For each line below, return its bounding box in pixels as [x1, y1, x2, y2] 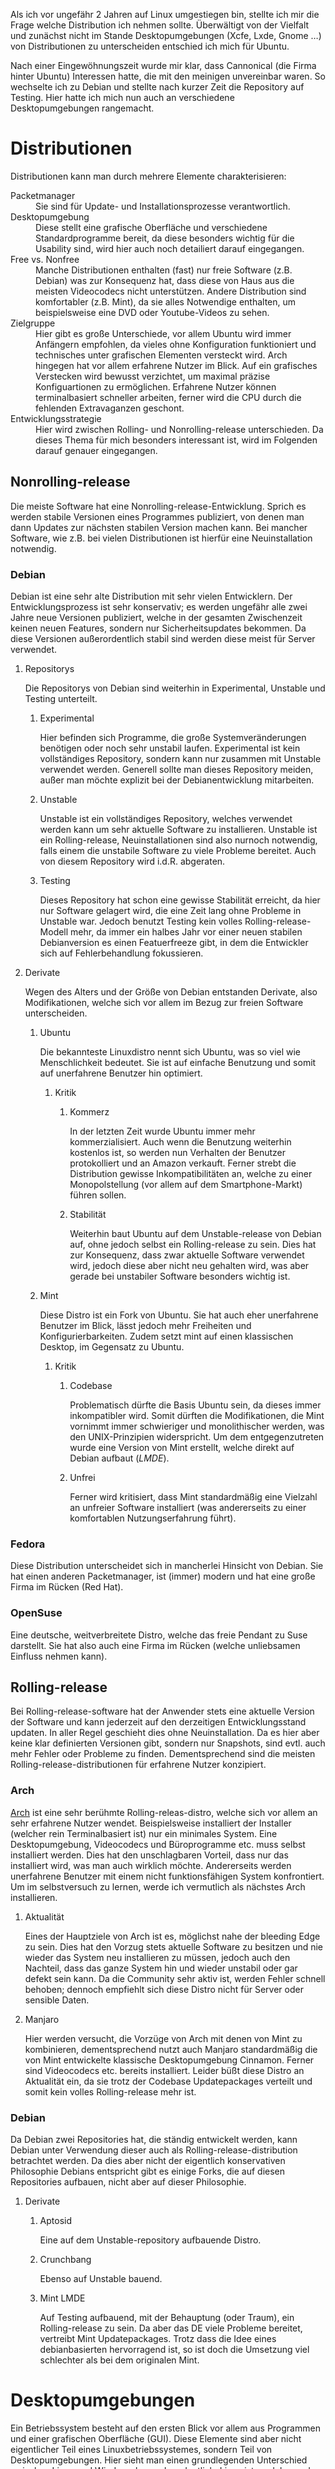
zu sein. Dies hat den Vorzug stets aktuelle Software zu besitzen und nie [24, 1940, 324, 1953]
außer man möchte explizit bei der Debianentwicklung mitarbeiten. [39, 774, 315, 786]
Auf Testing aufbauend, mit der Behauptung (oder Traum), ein [39, 2312, 295, 2324]
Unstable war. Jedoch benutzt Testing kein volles [39, 915, 243, 928]
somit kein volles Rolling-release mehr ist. [24, 2085, 197, 2098]
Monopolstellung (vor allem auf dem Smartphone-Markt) [69, 1179, 303, 1191]
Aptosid [39, 2215, 73, 2227]
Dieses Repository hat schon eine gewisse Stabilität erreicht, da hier [39, 894, 321, 906]
